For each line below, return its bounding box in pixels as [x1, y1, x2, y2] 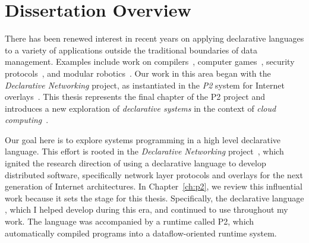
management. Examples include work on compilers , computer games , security [5, 55, 295, 68]
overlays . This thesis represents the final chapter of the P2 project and [5, 90, 265, 103]
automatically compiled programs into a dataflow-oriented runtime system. [5, 226, 277, 239]
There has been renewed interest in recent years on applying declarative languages [5, 32, 304, 45]
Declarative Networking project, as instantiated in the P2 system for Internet [5, 78, 285, 91]
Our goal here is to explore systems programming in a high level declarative [5, 133, 281, 146]
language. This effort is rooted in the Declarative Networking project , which [5, 145, 284, 157]
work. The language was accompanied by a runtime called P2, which [5, 215, 254, 228]
